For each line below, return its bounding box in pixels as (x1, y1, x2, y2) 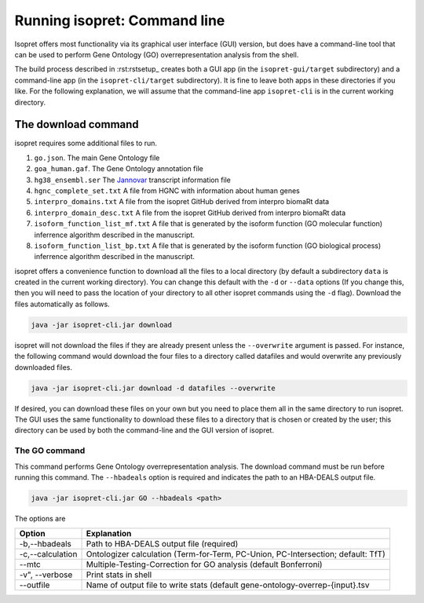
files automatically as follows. (14, 299, 110, 309)
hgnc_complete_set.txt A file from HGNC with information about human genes (34, 185, 300, 196)
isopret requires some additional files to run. (14, 138, 157, 148)
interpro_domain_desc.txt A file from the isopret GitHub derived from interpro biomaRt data (34, 208, 346, 217)
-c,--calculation (19, 549, 78, 560)
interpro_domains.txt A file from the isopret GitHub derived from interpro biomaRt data (34, 197, 330, 206)
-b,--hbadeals (19, 539, 72, 550)
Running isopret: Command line (14, 12, 225, 29)
